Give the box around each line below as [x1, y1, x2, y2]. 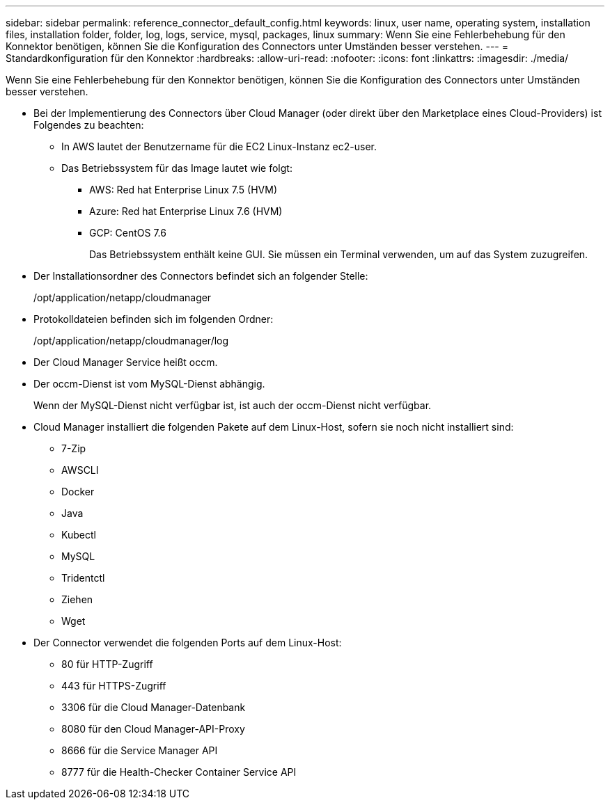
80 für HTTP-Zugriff [61, 658, 153, 670]
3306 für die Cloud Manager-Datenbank [61, 701, 246, 713]
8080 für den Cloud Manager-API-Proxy [61, 723, 245, 735]
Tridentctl [61, 572, 105, 584]
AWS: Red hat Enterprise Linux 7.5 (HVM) [89, 184, 277, 196]
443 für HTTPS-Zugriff [61, 680, 166, 692]
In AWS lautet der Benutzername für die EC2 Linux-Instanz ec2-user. [61, 141, 377, 152]
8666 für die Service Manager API [61, 744, 218, 756]
